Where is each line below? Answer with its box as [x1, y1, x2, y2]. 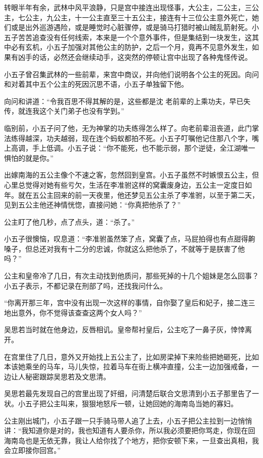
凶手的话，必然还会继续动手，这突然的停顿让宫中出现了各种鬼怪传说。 [18, 51, 252, 62]
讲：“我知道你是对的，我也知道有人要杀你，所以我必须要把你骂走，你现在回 [4, 425, 255, 436]
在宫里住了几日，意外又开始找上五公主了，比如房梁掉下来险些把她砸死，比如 [4, 351, 259, 362]
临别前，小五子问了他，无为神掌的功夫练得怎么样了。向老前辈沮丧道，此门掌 [4, 122, 259, 133]
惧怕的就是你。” [4, 152, 54, 163]
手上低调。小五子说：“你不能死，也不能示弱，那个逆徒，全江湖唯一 [32, 143, 255, 153]
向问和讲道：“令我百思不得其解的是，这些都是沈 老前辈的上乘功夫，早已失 [4, 95, 251, 106]
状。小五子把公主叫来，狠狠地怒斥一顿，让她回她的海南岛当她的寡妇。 [4, 398, 238, 408]
